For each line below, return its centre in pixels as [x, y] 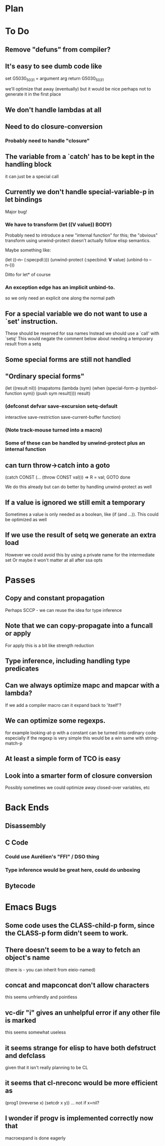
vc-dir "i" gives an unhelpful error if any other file [83, 1013]
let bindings [24, 200]
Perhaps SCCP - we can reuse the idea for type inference [64, 610]
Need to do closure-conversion [54, 127]
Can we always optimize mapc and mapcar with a [82, 685]
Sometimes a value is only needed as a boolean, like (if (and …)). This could [82, 514]
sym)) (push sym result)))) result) [57, 394]
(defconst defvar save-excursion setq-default [61, 406]
